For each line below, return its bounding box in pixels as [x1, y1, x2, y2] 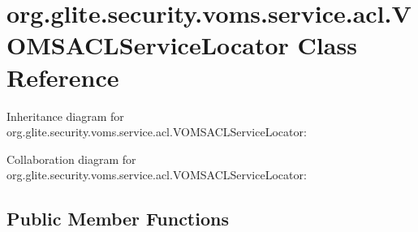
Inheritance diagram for [6, 107, 124, 124]
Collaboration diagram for [6, 150, 136, 167]
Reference [6, 60, 119, 93]
